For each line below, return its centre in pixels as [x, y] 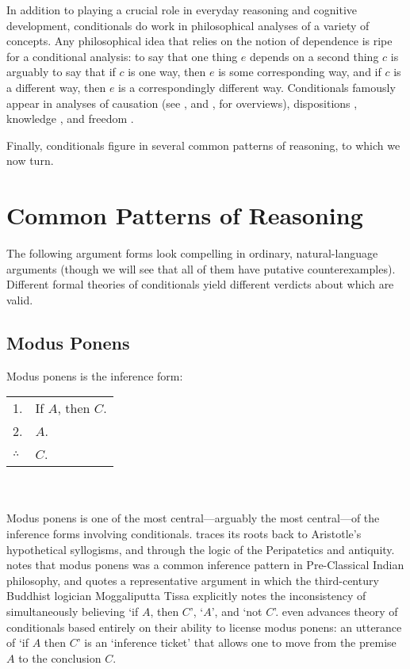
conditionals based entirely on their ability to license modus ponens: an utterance [204, 627]
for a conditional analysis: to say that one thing [122, 56]
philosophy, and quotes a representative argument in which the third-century [193, 580]
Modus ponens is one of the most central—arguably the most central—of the [193, 518]
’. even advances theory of [336, 611]
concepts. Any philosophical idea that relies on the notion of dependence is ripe [199, 41]
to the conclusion [60, 658]
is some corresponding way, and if [300, 72]
